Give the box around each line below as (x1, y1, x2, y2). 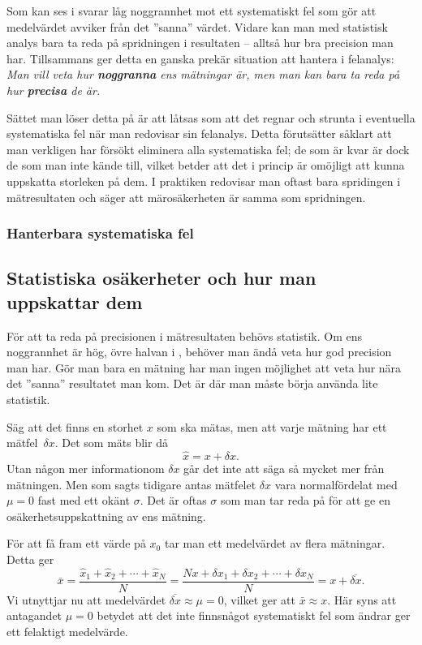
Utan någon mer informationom (6, 459, 165, 476)
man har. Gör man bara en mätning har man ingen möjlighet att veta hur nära (6, 359, 402, 376)
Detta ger (6, 550, 54, 567)
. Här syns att (327, 591, 397, 608)
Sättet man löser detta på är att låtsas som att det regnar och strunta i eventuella (6, 109, 416, 126)
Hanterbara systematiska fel (6, 223, 194, 243)
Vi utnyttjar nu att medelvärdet (6, 591, 166, 608)
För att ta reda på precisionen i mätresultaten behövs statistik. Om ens (6, 327, 363, 344)
